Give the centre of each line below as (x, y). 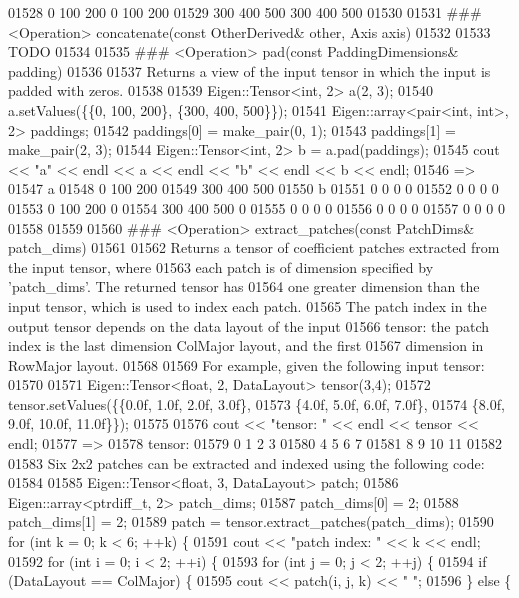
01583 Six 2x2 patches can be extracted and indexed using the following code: (246, 462)
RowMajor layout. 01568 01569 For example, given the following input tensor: (246, 364)
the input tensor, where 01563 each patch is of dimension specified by (221, 266)
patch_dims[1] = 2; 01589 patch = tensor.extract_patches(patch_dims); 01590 (251, 521)
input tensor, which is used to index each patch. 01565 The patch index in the (247, 305)
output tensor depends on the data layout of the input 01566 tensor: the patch (249, 325)
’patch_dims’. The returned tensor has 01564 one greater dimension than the (244, 286)
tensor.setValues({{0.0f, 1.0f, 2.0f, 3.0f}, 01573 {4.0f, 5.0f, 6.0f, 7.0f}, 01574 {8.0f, (256, 403)
